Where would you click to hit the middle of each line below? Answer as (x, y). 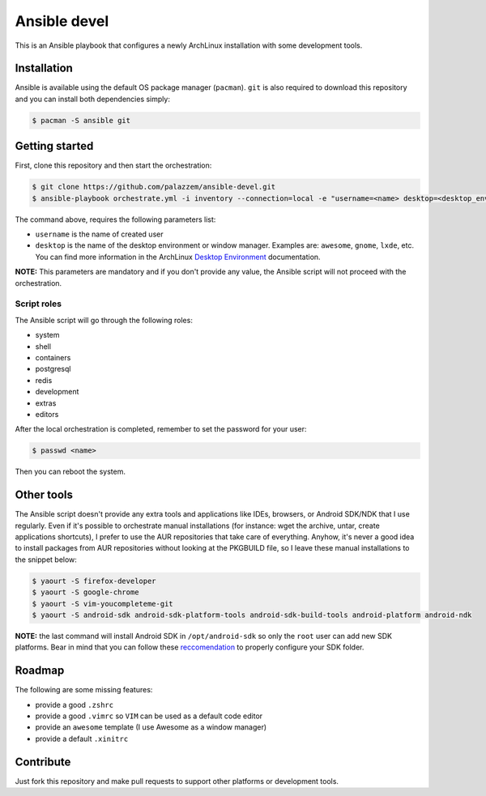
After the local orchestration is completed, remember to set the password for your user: (161, 429)
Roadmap (40, 671)
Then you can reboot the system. (70, 472)
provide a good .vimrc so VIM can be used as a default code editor (149, 716)
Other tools (44, 495)
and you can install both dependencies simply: (92, 99)
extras (46, 403)
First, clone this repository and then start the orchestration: (113, 165)
